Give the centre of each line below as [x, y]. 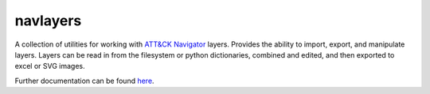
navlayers [48, 21]
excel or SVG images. [50, 66]
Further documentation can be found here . [84, 81]
